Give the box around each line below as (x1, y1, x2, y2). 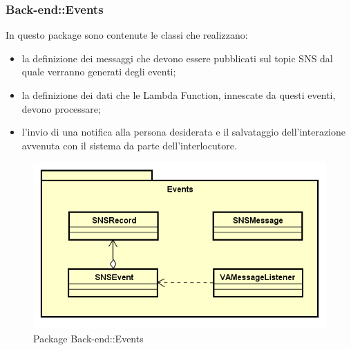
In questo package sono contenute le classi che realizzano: (6, 28, 248, 42)
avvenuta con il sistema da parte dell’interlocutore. (21, 138, 237, 152)
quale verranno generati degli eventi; (21, 64, 176, 79)
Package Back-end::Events (33, 331, 144, 345)
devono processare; (21, 101, 101, 116)
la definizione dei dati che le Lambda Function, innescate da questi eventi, (21, 88, 336, 102)
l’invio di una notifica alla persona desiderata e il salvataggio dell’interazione (21, 125, 346, 139)
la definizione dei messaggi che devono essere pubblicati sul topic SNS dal (21, 50, 333, 65)
